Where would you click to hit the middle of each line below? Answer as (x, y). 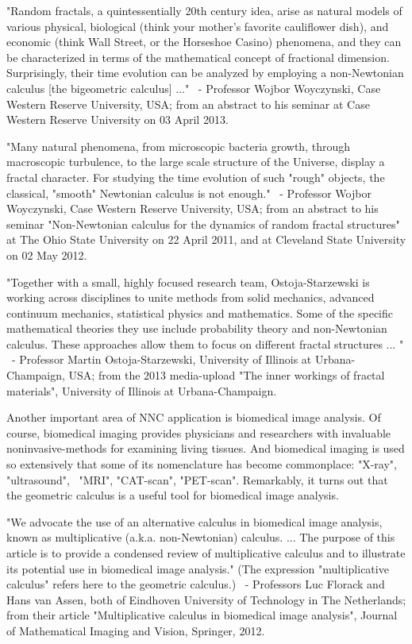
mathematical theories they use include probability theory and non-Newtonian (197, 328)
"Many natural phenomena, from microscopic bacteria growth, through (178, 146)
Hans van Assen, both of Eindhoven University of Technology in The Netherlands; (206, 599)
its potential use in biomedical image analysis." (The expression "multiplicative (198, 568)
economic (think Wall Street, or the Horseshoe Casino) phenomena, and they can (204, 42)
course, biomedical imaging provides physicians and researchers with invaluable (199, 432)
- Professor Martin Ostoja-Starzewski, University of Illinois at (162, 359)
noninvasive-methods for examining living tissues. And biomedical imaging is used (206, 448)
